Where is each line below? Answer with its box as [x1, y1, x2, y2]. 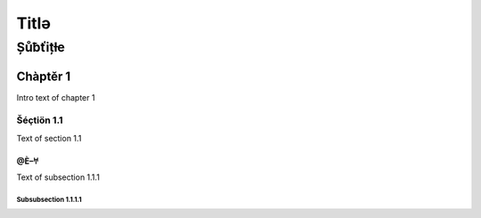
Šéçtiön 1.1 [16, 114, 63, 126]
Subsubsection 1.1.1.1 [16, 196, 82, 205]
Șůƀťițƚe [16, 39, 66, 55]
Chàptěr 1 [16, 69, 71, 84]
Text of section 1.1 [16, 133, 82, 143]
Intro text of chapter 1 [16, 92, 95, 102]
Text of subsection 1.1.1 [16, 172, 100, 182]
